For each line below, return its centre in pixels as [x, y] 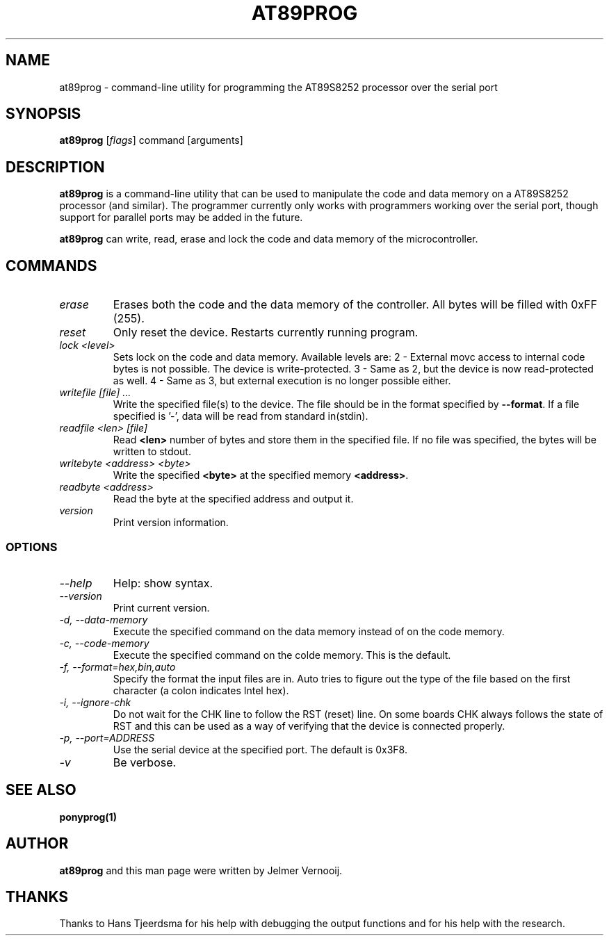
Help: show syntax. [163, 583]
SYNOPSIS [43, 114]
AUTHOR [37, 844]
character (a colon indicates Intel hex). [201, 690]
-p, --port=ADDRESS [107, 737]
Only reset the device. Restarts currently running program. [266, 333]
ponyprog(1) [88, 817]
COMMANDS [51, 265]
